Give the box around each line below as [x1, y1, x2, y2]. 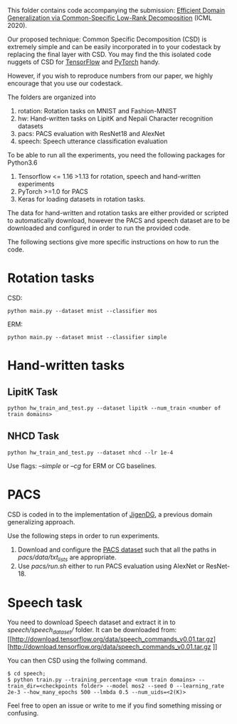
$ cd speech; [7, 670, 46, 678]
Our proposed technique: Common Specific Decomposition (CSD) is [7, 35, 207, 43]
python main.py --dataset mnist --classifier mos [7, 307, 158, 314]
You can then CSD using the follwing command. [7, 656, 147, 665]
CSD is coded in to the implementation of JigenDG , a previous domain [7, 510, 213, 519]
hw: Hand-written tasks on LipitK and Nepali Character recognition [17, 114, 214, 123]
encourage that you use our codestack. [7, 79, 123, 88]
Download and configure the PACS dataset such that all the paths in [17, 545, 217, 554]
